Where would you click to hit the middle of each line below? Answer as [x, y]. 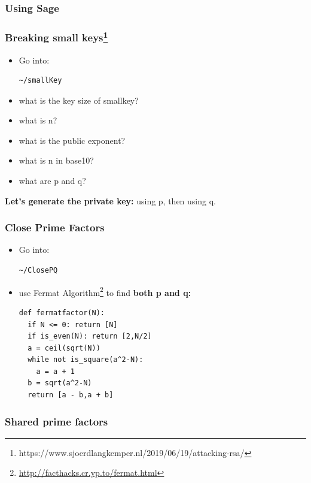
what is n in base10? [56, 160]
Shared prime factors [57, 421]
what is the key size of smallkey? [79, 100]
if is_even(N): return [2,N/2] [90, 336]
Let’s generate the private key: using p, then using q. [110, 200]
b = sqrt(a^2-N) [60, 383]
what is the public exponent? [72, 140]
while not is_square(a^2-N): [86, 360]
